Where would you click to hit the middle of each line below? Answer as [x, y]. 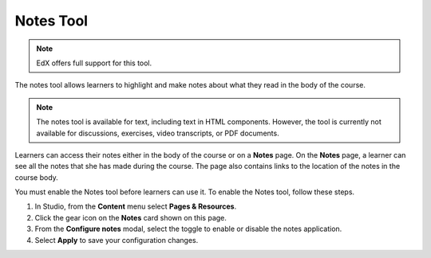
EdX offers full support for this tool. [94, 63]
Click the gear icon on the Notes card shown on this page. [131, 217]
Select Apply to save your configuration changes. [117, 240]
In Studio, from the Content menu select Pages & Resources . [136, 206]
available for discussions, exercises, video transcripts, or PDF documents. [158, 133]
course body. [37, 177]
